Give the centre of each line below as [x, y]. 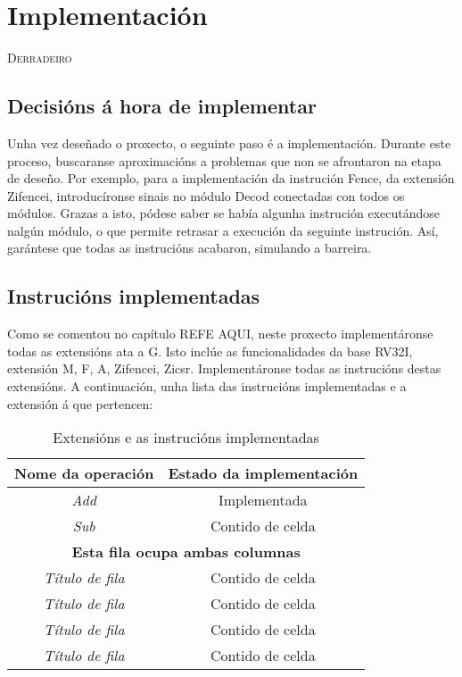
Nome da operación [84, 473]
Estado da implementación [263, 473]
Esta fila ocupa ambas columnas [186, 552]
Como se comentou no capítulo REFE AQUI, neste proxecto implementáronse [220, 334]
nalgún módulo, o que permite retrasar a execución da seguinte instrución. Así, [223, 230]
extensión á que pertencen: [80, 403]
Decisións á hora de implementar [162, 106]
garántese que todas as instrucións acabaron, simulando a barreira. [190, 248]
